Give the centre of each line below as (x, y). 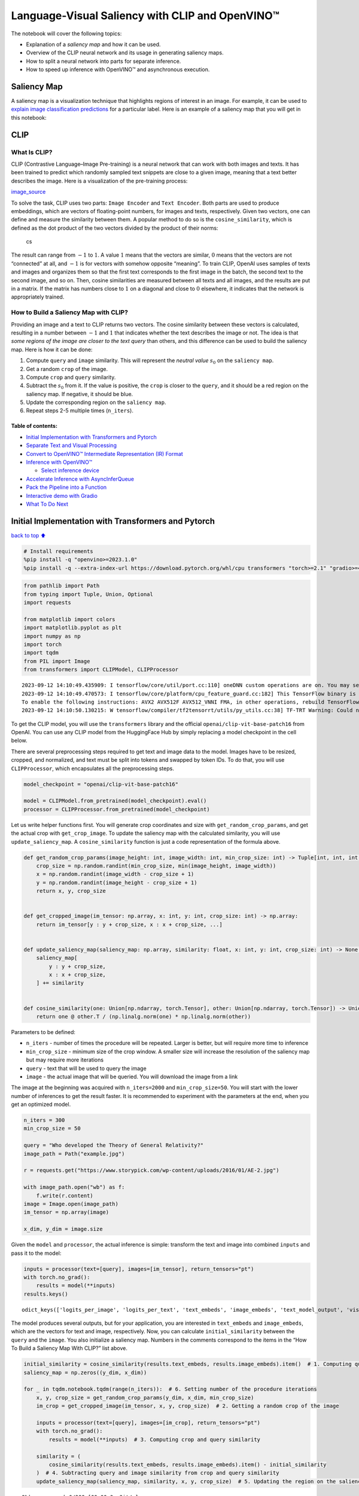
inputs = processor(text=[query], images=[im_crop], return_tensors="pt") (148, 1422)
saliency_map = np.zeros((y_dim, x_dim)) (85, 1372)
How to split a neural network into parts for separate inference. (104, 61)
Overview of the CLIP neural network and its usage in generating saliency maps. (125, 53)
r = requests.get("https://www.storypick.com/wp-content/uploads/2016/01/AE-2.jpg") (151, 1170)
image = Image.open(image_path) (71, 1204)
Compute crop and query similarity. (71, 377)
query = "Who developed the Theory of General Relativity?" (114, 1145)
